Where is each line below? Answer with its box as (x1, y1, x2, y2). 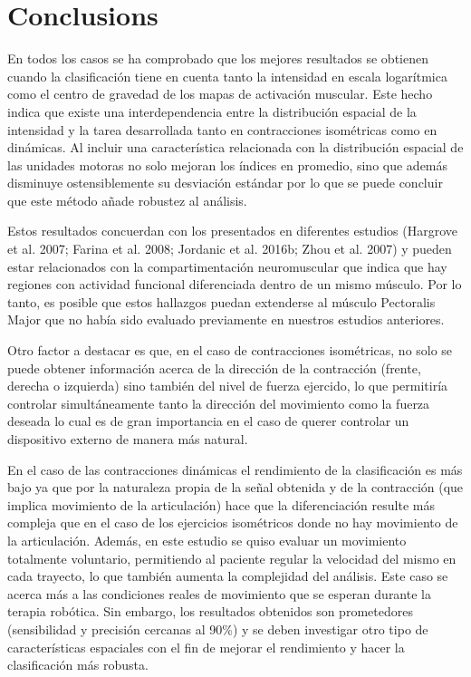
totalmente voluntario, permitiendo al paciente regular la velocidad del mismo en (7, 548, 457, 567)
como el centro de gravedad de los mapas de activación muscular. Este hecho (7, 84, 433, 103)
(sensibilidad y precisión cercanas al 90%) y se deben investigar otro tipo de (7, 619, 428, 638)
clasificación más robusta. (7, 655, 149, 674)
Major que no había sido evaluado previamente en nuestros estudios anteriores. (7, 310, 445, 329)
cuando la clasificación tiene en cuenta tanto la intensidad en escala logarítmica (7, 66, 447, 85)
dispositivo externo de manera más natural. (7, 430, 248, 448)
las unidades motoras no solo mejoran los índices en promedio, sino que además (7, 155, 448, 174)
